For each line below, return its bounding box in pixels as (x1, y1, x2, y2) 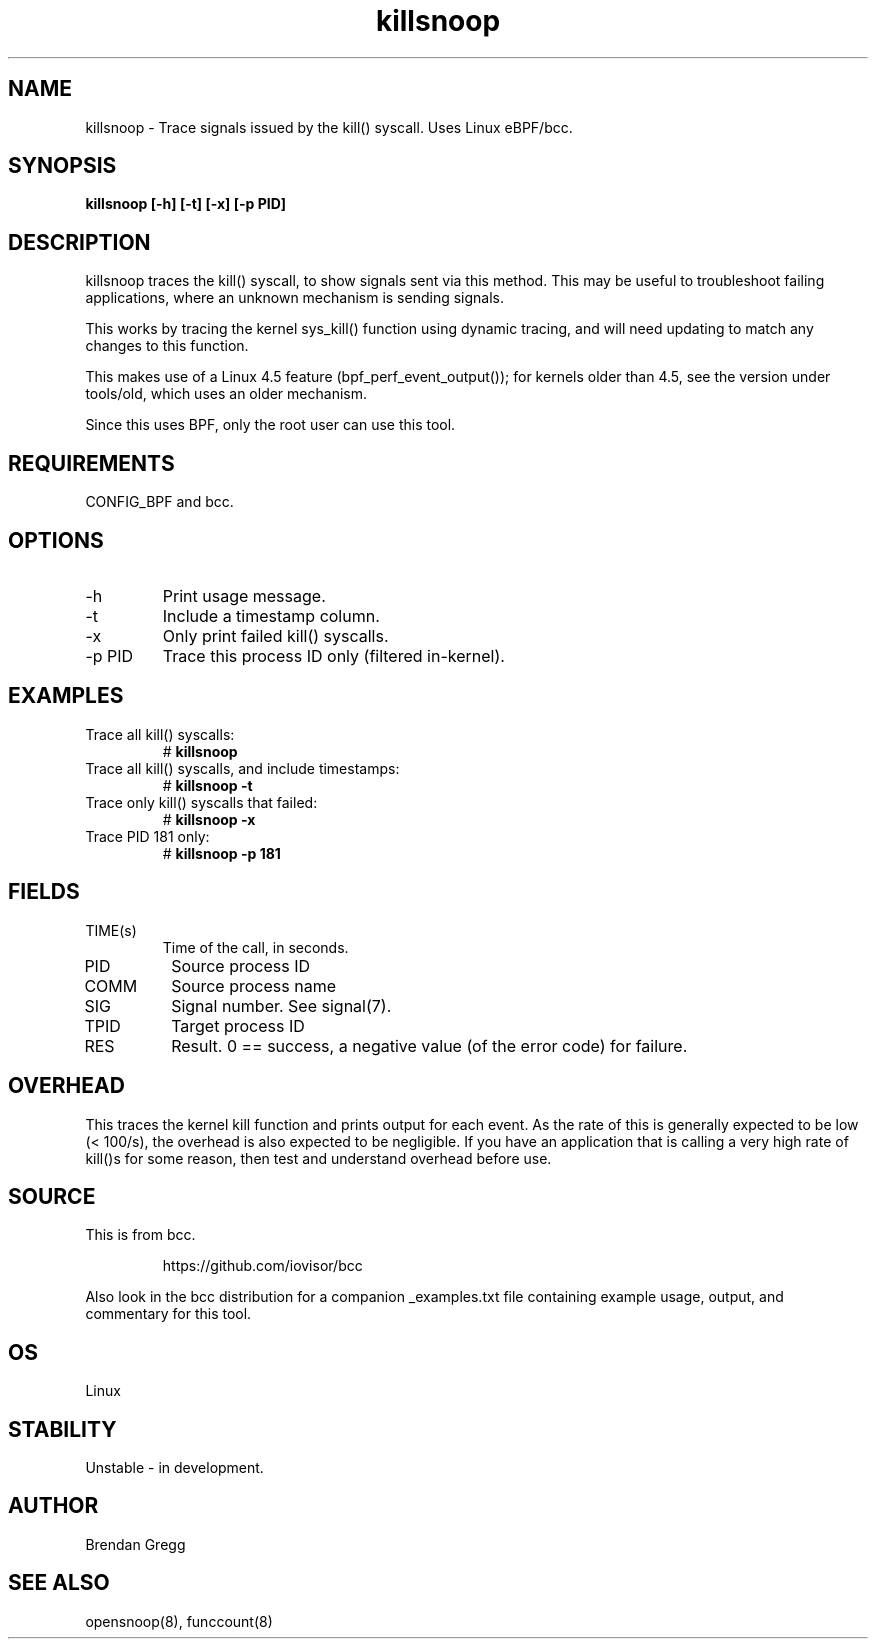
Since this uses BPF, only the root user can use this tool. (85, 416, 456, 434)
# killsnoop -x (162, 810, 256, 828)
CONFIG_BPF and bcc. (85, 493, 234, 511)
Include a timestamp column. (162, 605, 380, 626)
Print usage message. (162, 585, 326, 606)
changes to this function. (85, 337, 249, 355)
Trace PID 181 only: (85, 827, 210, 845)
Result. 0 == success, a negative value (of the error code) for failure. (171, 1035, 688, 1056)
